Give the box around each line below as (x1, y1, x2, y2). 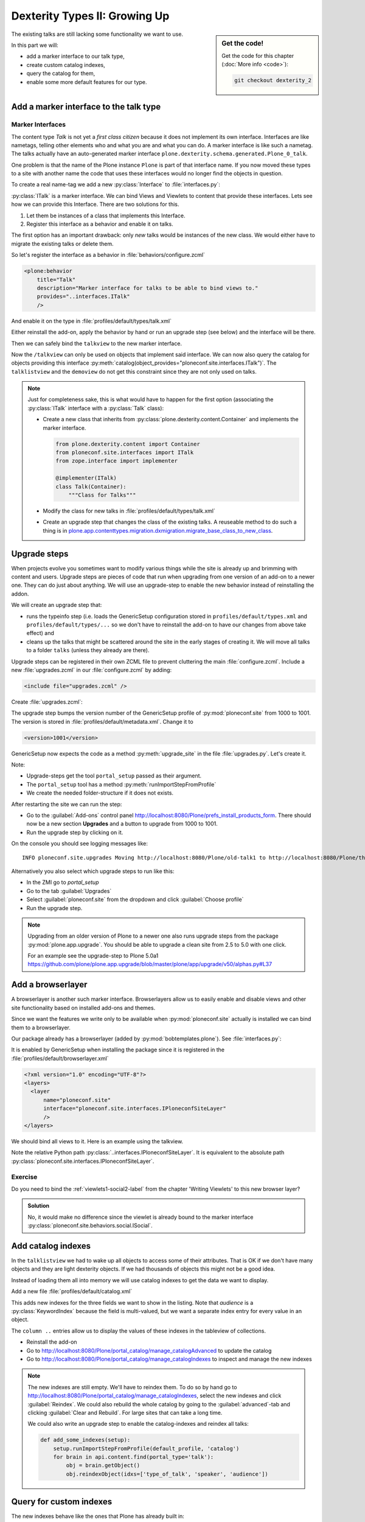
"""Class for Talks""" (68, 491, 136, 499)
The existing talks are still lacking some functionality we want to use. (11, 30, 184, 38)
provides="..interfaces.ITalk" (36, 293, 130, 300)
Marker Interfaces (11, 121, 66, 129)
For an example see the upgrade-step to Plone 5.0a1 (27, 952, 159, 959)
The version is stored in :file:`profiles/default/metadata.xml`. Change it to (11, 718, 194, 725)
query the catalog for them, (26, 70, 96, 77)
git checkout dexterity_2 (234, 77, 311, 84)
